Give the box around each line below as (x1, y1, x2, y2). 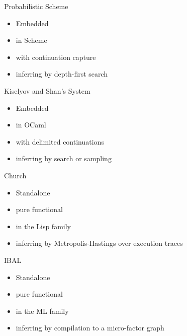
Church (4, 170, 27, 180)
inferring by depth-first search (16, 69, 108, 79)
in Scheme (16, 35, 47, 45)
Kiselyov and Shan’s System (4, 85, 90, 96)
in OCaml (16, 119, 46, 130)
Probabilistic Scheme (4, 1, 68, 11)
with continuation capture (16, 51, 96, 62)
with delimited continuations (16, 136, 104, 147)
